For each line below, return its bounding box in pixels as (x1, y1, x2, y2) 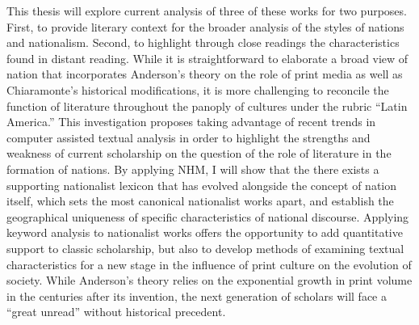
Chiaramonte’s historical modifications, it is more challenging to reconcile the (6, 81, 389, 98)
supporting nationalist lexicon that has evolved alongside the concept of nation (6, 176, 396, 193)
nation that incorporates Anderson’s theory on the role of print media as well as (6, 65, 403, 82)
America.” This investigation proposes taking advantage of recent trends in (6, 113, 376, 130)
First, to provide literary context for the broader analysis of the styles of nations (6, 18, 404, 35)
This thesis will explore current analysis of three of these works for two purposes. (6, 2, 407, 19)
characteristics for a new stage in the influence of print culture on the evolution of (6, 255, 412, 272)
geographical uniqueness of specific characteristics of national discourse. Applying (6, 208, 409, 225)
